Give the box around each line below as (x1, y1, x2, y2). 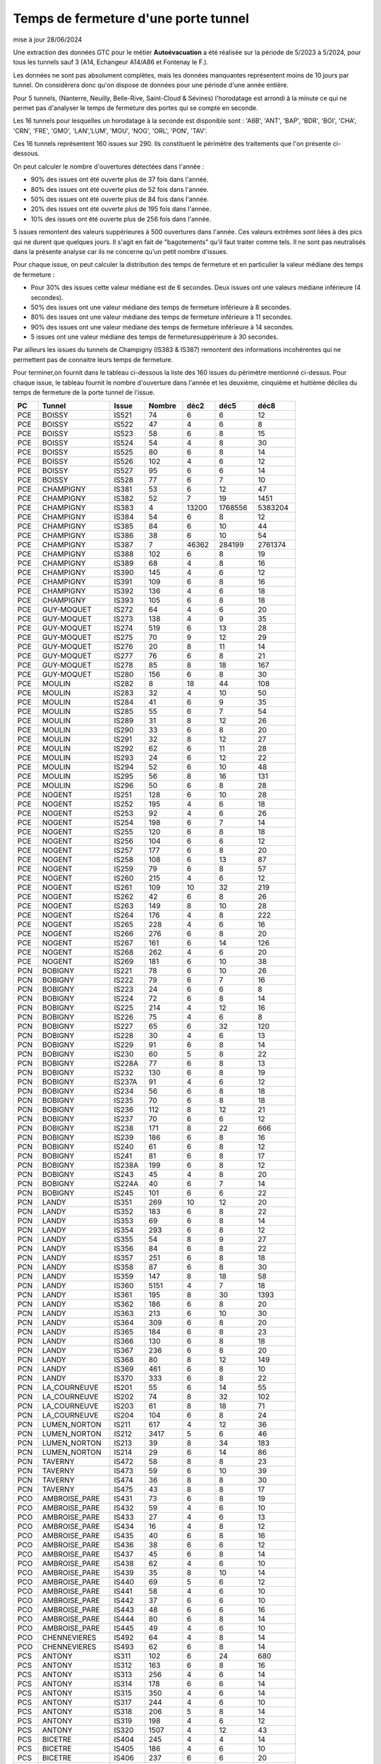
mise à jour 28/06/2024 (13, 35, 83, 44)
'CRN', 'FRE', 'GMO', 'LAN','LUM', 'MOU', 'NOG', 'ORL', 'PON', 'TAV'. (13, 126, 207, 135)
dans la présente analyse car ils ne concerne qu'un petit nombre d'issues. (13, 247, 229, 255)
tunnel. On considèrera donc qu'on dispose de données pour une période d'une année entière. (13, 81, 289, 90)
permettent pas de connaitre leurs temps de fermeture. (13, 355, 173, 363)
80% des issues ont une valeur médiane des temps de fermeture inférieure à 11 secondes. (30, 313, 293, 321)
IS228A (114, 1058, 139, 1068)
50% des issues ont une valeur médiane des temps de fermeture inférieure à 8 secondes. (30, 303, 292, 311)
